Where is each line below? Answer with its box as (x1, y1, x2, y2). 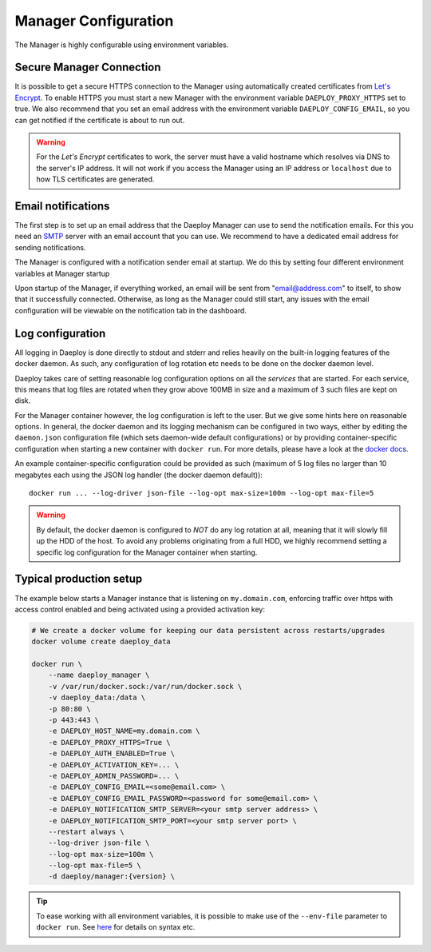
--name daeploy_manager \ (48, 671, 150, 679)
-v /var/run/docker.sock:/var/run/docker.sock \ (48, 682, 243, 691)
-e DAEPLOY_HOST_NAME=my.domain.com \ (48, 727, 200, 735)
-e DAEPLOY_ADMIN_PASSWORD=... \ (48, 771, 180, 780)
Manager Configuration (14, 12, 174, 30)
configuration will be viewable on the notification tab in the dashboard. (14, 305, 247, 315)
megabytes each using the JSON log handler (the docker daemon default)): (14, 470, 263, 480)
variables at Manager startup (14, 269, 110, 278)
